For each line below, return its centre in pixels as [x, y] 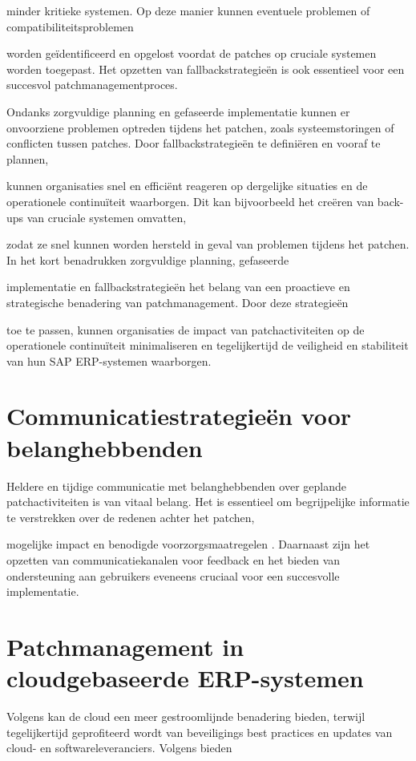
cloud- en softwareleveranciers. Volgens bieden [119, 748]
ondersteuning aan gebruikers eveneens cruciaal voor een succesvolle [173, 575]
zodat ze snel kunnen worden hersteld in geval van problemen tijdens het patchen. [208, 244]
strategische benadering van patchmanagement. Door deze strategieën [178, 302]
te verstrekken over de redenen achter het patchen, [131, 517]
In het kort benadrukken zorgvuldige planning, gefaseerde [148, 259]
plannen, [28, 158]
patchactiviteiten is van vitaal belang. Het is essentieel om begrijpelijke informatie [208, 502]
